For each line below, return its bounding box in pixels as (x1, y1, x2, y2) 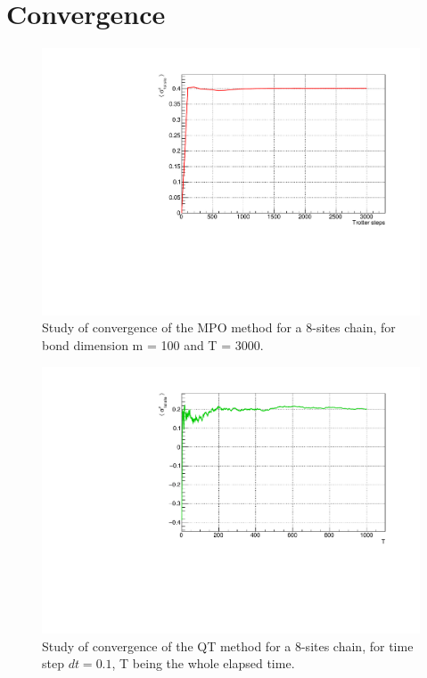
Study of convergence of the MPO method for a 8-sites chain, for (42, 318, 396, 337)
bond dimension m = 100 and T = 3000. (42, 335, 264, 354)
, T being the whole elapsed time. (111, 654, 295, 673)
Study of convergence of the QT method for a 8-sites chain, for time (42, 636, 414, 655)
